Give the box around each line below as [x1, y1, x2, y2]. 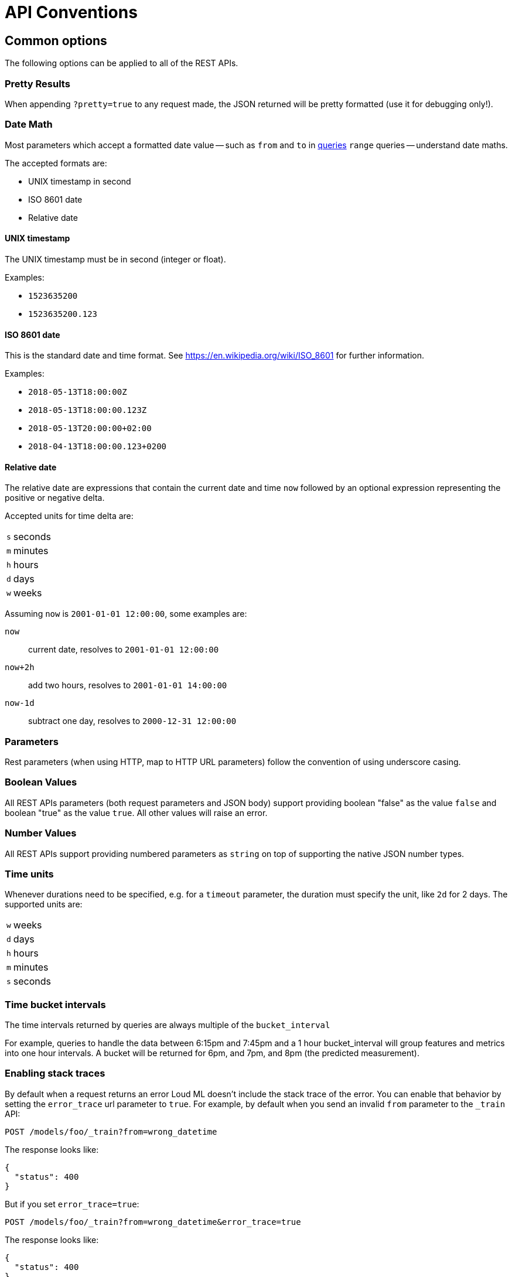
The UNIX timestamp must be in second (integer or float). [5, 254, 226, 264]
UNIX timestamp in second [28, 176, 131, 186]
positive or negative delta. [5, 493, 105, 503]
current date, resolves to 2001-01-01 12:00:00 [28, 644, 219, 655]
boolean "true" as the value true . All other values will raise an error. [5, 807, 268, 818]
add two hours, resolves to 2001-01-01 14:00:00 [28, 680, 227, 691]
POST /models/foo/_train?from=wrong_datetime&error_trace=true [5, 1217, 301, 1227]
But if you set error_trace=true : [5, 1199, 139, 1209]
